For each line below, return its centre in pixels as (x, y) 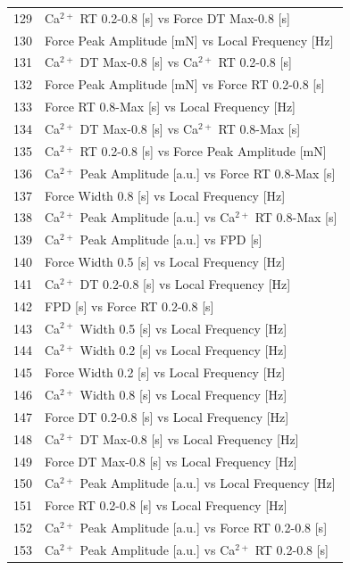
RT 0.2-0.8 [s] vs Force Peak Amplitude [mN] (203, 150)
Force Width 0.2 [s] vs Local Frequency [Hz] (165, 372)
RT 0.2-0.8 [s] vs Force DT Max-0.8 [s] (185, 17)
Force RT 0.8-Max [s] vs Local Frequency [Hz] (170, 107)
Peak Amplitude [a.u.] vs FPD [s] (171, 240)
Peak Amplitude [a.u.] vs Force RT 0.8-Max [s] (208, 173)
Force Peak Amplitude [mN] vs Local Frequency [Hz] (189, 40)
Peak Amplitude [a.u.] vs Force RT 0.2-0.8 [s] (204, 528)
